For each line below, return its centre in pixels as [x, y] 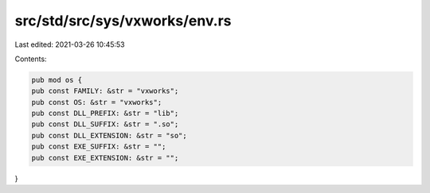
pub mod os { [57, 80]
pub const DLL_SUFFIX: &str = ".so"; [105, 124]
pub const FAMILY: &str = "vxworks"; [105, 91]
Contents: [31, 59]
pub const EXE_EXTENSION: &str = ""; [105, 158]
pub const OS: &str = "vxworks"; [97, 102]
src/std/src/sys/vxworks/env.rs [123, 21]
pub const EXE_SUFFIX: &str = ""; [99, 147]
